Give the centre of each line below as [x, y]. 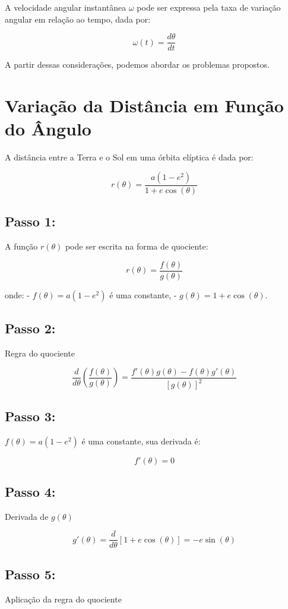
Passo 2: [30, 328]
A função [21, 246]
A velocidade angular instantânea [66, 7]
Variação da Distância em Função [144, 105]
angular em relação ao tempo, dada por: [78, 19]
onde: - [17, 294]
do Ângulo [48, 129]
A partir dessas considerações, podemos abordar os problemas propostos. [137, 64]
